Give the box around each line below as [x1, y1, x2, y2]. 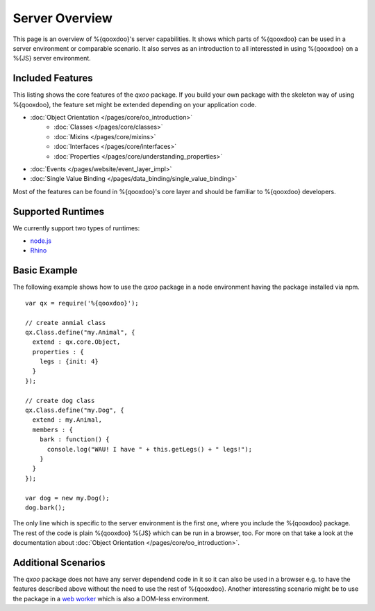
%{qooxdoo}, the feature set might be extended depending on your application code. [12, 100, 257, 109]
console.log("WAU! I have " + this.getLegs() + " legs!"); [47, 445, 253, 453]
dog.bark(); [25, 503, 66, 511]
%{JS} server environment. [12, 54, 92, 63]
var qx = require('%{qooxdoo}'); [25, 299, 139, 307]
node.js [30, 237, 52, 245]
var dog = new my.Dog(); [25, 494, 110, 502]
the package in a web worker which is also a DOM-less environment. [12, 594, 210, 603]
